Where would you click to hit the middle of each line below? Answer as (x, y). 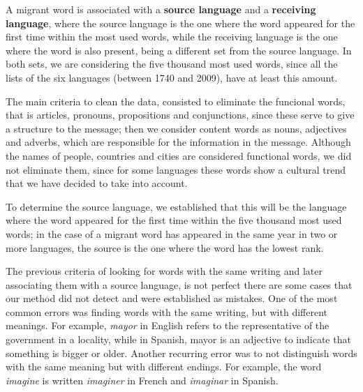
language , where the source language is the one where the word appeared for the (180, 23)
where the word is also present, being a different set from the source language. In (179, 50)
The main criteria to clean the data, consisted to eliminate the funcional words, (176, 101)
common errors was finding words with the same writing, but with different (166, 311)
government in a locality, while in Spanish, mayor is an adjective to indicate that (178, 339)
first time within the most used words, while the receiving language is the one (172, 37)
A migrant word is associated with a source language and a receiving (161, 9)
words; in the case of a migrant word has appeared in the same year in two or (172, 233)
